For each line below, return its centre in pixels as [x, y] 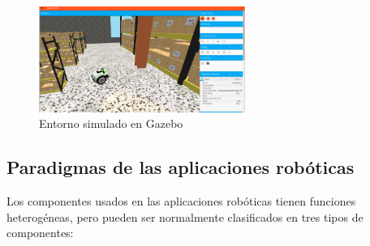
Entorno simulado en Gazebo [111, 123]
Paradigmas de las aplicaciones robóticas [181, 167]
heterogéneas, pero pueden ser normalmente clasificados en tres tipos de [185, 216]
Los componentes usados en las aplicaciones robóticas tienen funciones [181, 201]
